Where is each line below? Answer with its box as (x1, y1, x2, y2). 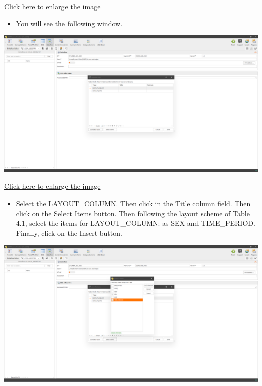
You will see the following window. (16, 18, 123, 28)
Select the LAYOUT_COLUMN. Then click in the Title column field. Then (16, 198, 251, 209)
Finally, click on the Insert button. (16, 227, 122, 238)
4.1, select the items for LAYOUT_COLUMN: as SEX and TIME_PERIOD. (16, 218, 255, 228)
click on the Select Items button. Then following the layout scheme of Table (16, 208, 250, 218)
